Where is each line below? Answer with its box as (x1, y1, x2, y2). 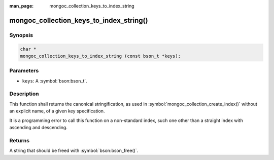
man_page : (9, 3, 34, 9)
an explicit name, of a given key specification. (9, 108, 105, 114)
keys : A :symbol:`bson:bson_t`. (22, 77, 87, 84)
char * (20, 46, 37, 52)
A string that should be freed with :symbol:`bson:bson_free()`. (9, 147, 139, 154)
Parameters (9, 67, 39, 74)
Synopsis (9, 31, 33, 38)
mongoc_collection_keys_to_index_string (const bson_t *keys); (20, 53, 181, 59)
